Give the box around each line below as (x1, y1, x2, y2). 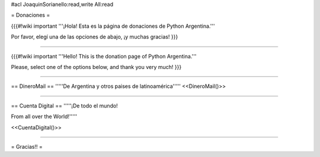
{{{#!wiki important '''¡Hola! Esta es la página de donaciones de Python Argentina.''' (11, 22, 216, 30)
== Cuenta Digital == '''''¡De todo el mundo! (11, 102, 118, 109)
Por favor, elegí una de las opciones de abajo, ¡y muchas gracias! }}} (11, 33, 178, 41)
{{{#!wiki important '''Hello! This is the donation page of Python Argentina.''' (11, 53, 197, 60)
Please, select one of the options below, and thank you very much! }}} (11, 63, 182, 70)
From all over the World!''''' (11, 113, 78, 120)
